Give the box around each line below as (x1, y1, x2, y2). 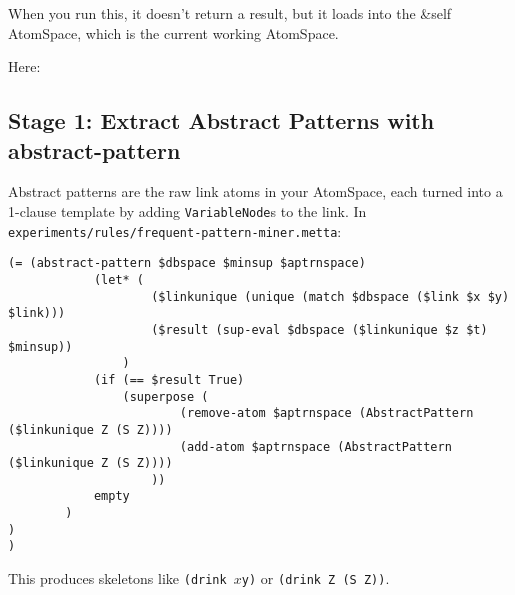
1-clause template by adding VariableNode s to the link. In (8, 200, 367, 221)
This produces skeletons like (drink (8, 568, 227, 589)
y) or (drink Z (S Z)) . (241, 568, 390, 589)
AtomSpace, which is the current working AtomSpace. (8, 22, 339, 43)
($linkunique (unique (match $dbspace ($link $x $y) (151, 289, 510, 304)
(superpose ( (122, 389, 209, 404)
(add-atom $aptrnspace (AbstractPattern (179, 439, 452, 454)
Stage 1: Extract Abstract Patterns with (8, 105, 435, 136)
